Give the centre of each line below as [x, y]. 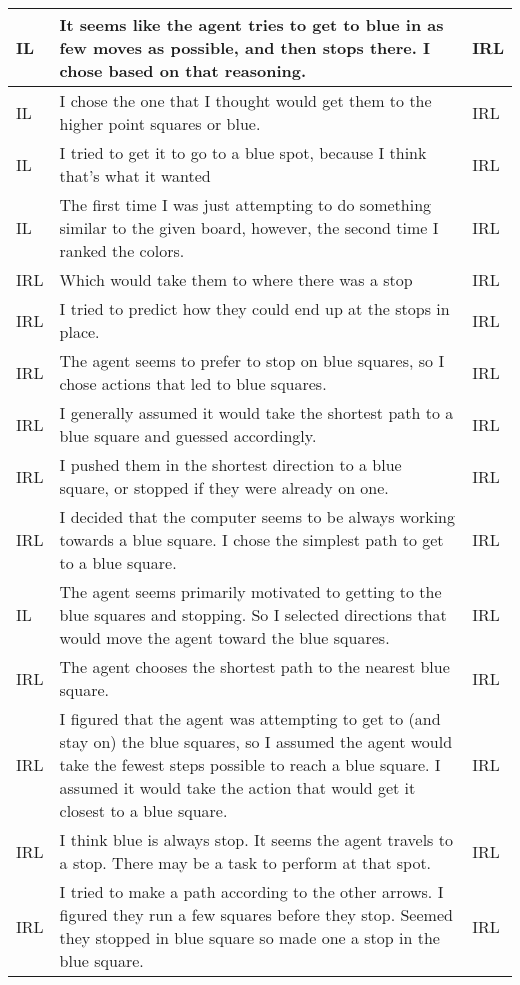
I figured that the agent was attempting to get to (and [250, 718]
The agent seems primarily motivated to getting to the [250, 591]
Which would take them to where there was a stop [236, 279]
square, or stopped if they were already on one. [224, 487]
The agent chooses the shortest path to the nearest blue [254, 666]
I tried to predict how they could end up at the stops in [254, 308]
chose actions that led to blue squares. [193, 383]
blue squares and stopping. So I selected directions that [253, 614]
